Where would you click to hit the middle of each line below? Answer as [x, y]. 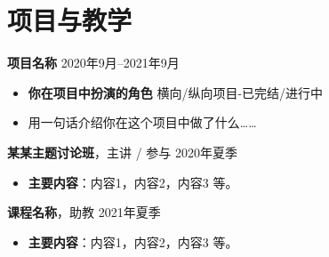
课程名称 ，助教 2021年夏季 [84, 212]
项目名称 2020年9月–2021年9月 [93, 63]
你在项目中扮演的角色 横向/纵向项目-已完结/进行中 [176, 92]
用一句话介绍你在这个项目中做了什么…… [142, 122]
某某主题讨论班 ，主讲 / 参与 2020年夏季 [122, 152]
